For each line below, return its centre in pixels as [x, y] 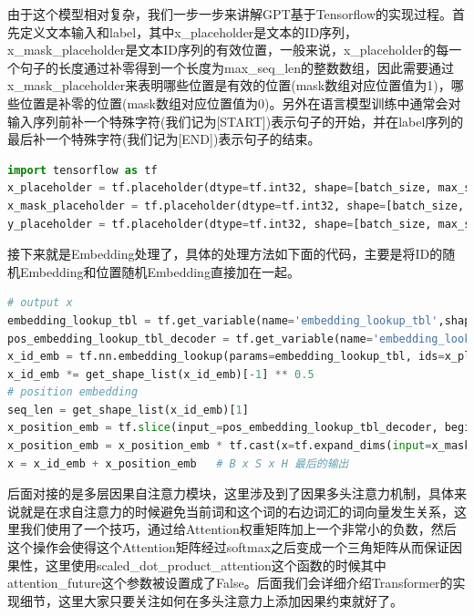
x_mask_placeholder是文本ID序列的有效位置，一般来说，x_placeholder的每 [228, 50]
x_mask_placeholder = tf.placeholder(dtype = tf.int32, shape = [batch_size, [236, 205]
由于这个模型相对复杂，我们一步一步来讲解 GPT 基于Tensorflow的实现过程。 [230, 14]
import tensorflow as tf [82, 170]
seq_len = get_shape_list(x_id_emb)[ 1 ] [128, 410]
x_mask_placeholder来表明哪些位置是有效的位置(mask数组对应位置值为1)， [229, 85]
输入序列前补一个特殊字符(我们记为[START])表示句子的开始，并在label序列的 [236, 121]
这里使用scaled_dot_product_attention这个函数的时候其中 [216, 565]
